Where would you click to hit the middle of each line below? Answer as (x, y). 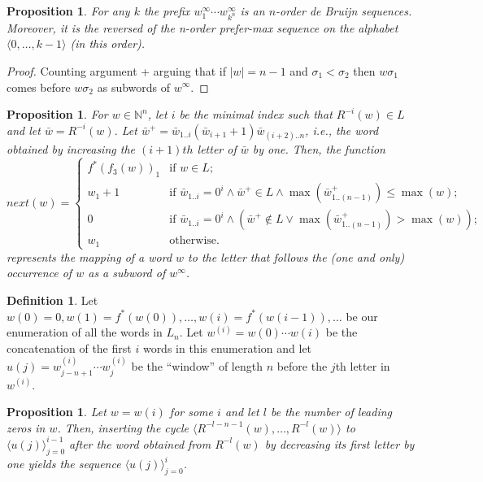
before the (302, 366)
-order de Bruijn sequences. (344, 11)
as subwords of (134, 87)
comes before (39, 87)
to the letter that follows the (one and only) (296, 256)
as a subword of (127, 273)
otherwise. (194, 241)
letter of (217, 148)
